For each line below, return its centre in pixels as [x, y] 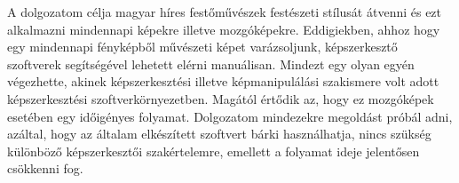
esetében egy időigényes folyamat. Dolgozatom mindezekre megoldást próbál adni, [230, 116]
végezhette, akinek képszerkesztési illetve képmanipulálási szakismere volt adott [223, 81]
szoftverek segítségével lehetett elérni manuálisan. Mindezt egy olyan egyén [211, 64]
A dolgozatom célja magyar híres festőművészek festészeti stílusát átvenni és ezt [225, 12]
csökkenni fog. [45, 168]
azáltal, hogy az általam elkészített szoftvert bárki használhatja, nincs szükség [219, 134]
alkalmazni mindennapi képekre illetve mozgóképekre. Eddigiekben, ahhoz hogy [224, 29]
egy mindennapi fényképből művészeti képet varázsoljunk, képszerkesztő [202, 47]
